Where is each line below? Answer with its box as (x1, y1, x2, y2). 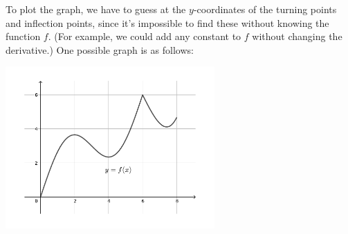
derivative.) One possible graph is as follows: (6, 42, 194, 57)
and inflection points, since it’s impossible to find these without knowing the (6, 15, 329, 30)
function (6, 29, 41, 43)
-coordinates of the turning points (193, 2, 337, 16)
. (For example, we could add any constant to (48, 29, 241, 43)
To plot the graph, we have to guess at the (6, 2, 186, 16)
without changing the (252, 29, 342, 43)
